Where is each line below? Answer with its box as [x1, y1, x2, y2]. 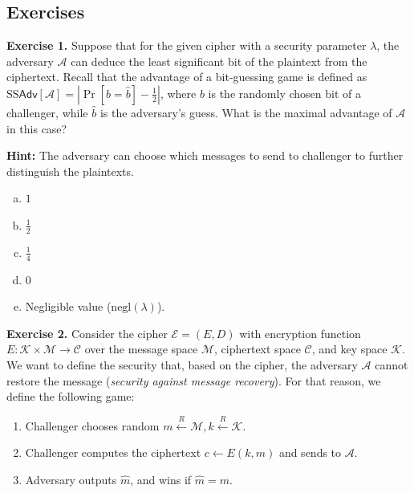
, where [160, 84, 197, 101]
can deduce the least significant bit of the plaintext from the [71, 52, 367, 69]
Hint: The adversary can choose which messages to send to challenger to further [6, 147, 404, 164]
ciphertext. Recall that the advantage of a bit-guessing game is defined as [6, 68, 367, 85]
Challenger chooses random [25, 417, 160, 434]
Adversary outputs [25, 471, 117, 487]
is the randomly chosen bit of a [208, 84, 361, 101]
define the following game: [6, 388, 135, 405]
